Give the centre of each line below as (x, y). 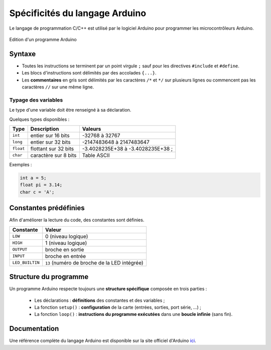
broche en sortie (65, 249)
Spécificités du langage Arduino (78, 13)
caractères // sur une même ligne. (58, 87)
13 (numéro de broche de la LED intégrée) (94, 262)
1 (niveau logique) (66, 243)
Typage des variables (36, 100)
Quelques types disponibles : (39, 119)
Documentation (34, 329)
